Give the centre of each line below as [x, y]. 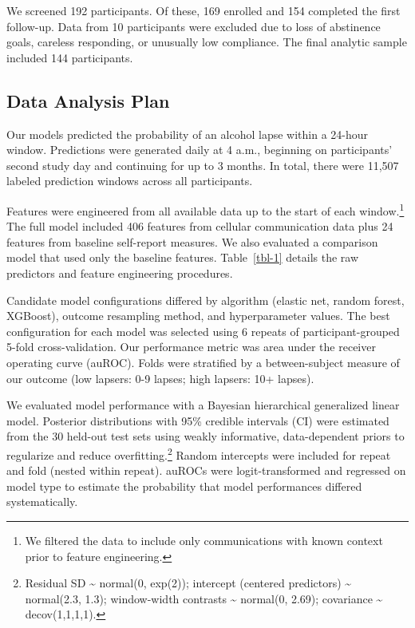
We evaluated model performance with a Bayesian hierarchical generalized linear [203, 405]
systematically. [42, 502]
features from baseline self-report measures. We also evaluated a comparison [192, 241]
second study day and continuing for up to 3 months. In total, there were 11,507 [203, 165]
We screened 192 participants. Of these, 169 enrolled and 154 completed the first [204, 10]
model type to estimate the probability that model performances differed [184, 486]
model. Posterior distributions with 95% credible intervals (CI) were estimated [198, 420]
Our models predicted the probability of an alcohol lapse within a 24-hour [188, 134]
